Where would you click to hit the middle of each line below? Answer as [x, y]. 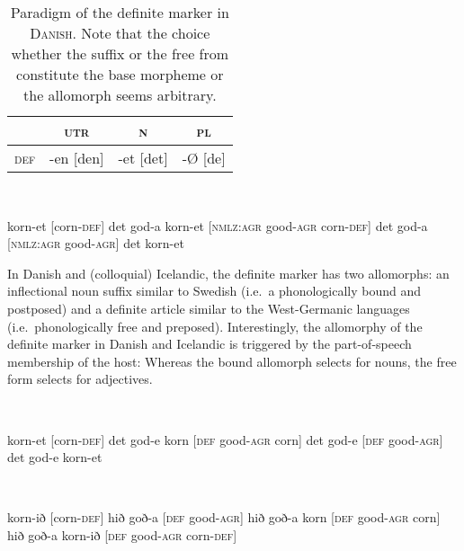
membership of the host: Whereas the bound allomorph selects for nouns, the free [232, 361]
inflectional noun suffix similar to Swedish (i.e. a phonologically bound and [214, 291]
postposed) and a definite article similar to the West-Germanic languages [209, 308]
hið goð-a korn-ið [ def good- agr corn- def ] [122, 534]
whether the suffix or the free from [120, 53]
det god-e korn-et [55, 457]
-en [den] [77, 158]
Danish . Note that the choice [120, 33]
